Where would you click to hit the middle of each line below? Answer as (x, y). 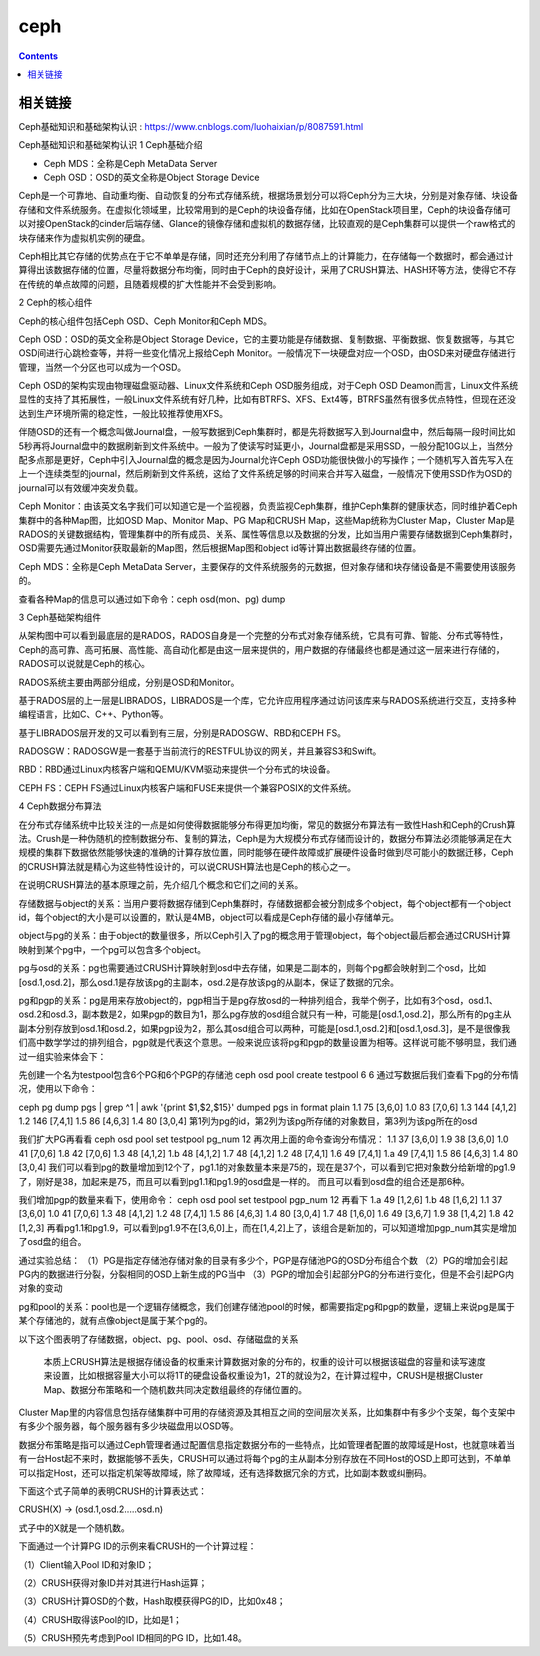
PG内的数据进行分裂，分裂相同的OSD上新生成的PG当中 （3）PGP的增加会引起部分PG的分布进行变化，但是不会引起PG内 (266, 1274)
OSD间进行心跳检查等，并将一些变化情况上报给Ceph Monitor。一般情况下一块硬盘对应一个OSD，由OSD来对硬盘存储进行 (267, 353)
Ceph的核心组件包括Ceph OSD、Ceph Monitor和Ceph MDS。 (145, 321)
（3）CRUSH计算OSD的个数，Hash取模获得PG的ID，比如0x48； (152, 1601)
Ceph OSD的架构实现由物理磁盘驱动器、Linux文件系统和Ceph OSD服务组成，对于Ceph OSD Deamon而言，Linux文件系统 (268, 386)
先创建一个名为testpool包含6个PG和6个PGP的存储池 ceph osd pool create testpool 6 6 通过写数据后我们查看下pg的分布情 (268, 1074)
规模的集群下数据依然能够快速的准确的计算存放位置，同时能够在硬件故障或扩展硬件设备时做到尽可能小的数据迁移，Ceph (266, 852)
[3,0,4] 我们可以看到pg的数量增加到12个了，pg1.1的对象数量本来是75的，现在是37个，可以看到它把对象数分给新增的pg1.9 (267, 1167)
